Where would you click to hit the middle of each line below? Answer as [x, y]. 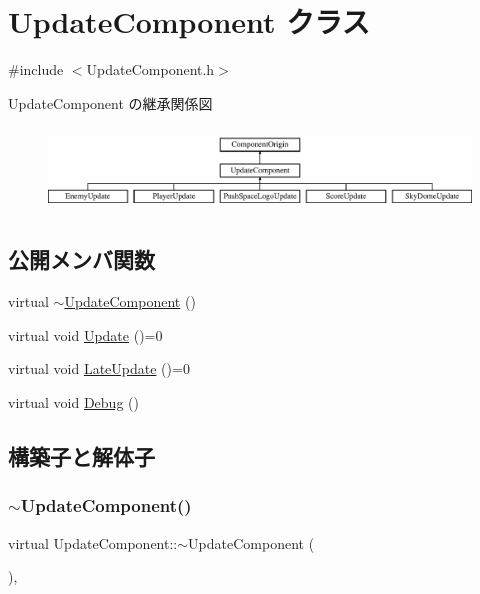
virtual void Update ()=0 [85, 334]
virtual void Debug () [73, 401]
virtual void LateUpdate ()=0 [99, 368]
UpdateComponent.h [150, 69]
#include [36, 69]
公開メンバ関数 [81, 259]
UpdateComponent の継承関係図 [110, 102]
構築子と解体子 [81, 455]
